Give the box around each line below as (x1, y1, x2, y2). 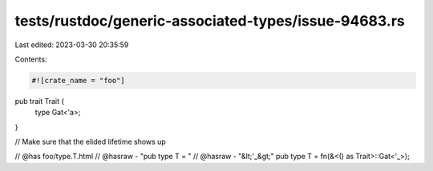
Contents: (14, 54, 47, 64)
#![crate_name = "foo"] (31, 76, 126, 85)
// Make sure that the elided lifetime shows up (14, 137, 166, 147)
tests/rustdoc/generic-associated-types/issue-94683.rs (14, 12, 405, 30)
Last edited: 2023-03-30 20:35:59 (14, 40, 129, 50)
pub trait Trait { (14, 96, 65, 105)
